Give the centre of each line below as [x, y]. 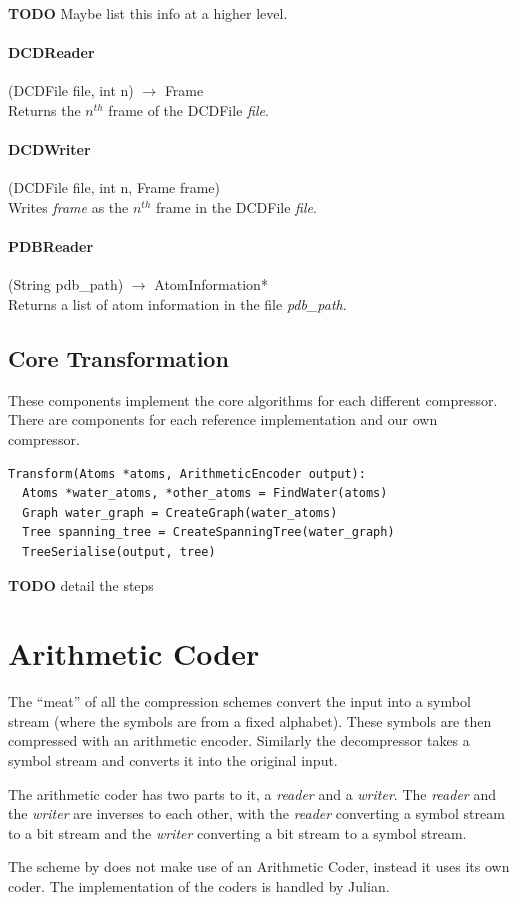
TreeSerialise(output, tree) [119, 551]
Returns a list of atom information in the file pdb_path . [177, 303]
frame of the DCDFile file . [188, 109]
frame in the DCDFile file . [236, 206]
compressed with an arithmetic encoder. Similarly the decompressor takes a [239, 740]
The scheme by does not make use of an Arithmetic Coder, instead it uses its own [259, 866]
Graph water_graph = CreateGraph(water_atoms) [180, 512]
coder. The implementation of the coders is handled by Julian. [199, 885]
